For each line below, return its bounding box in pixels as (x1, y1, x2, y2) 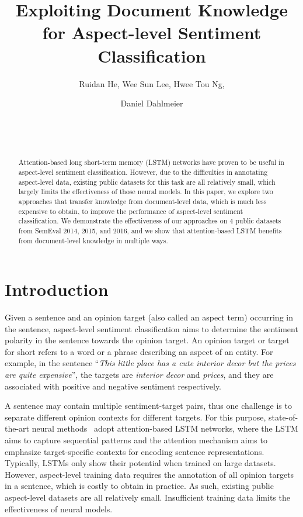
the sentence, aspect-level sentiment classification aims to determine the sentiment (5, 322, 298, 335)
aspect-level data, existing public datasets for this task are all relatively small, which (18, 177, 276, 187)
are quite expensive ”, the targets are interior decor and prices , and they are (5, 368, 274, 381)
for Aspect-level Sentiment (42, 20, 262, 44)
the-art (5, 422, 30, 435)
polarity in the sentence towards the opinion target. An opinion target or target (5, 334, 290, 346)
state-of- (268, 411, 298, 423)
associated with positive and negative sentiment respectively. (5, 380, 222, 392)
